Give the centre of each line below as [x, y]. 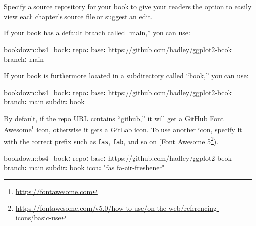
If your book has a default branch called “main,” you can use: [97, 33]
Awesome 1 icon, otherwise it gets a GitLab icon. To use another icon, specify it [123, 129]
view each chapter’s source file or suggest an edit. [78, 16]
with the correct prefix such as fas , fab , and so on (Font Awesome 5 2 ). [111, 140]
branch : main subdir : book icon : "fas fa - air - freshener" [84, 167]
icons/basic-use [38, 217]
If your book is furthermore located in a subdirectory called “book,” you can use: [126, 75]
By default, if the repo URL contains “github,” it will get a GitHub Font [114, 118]
